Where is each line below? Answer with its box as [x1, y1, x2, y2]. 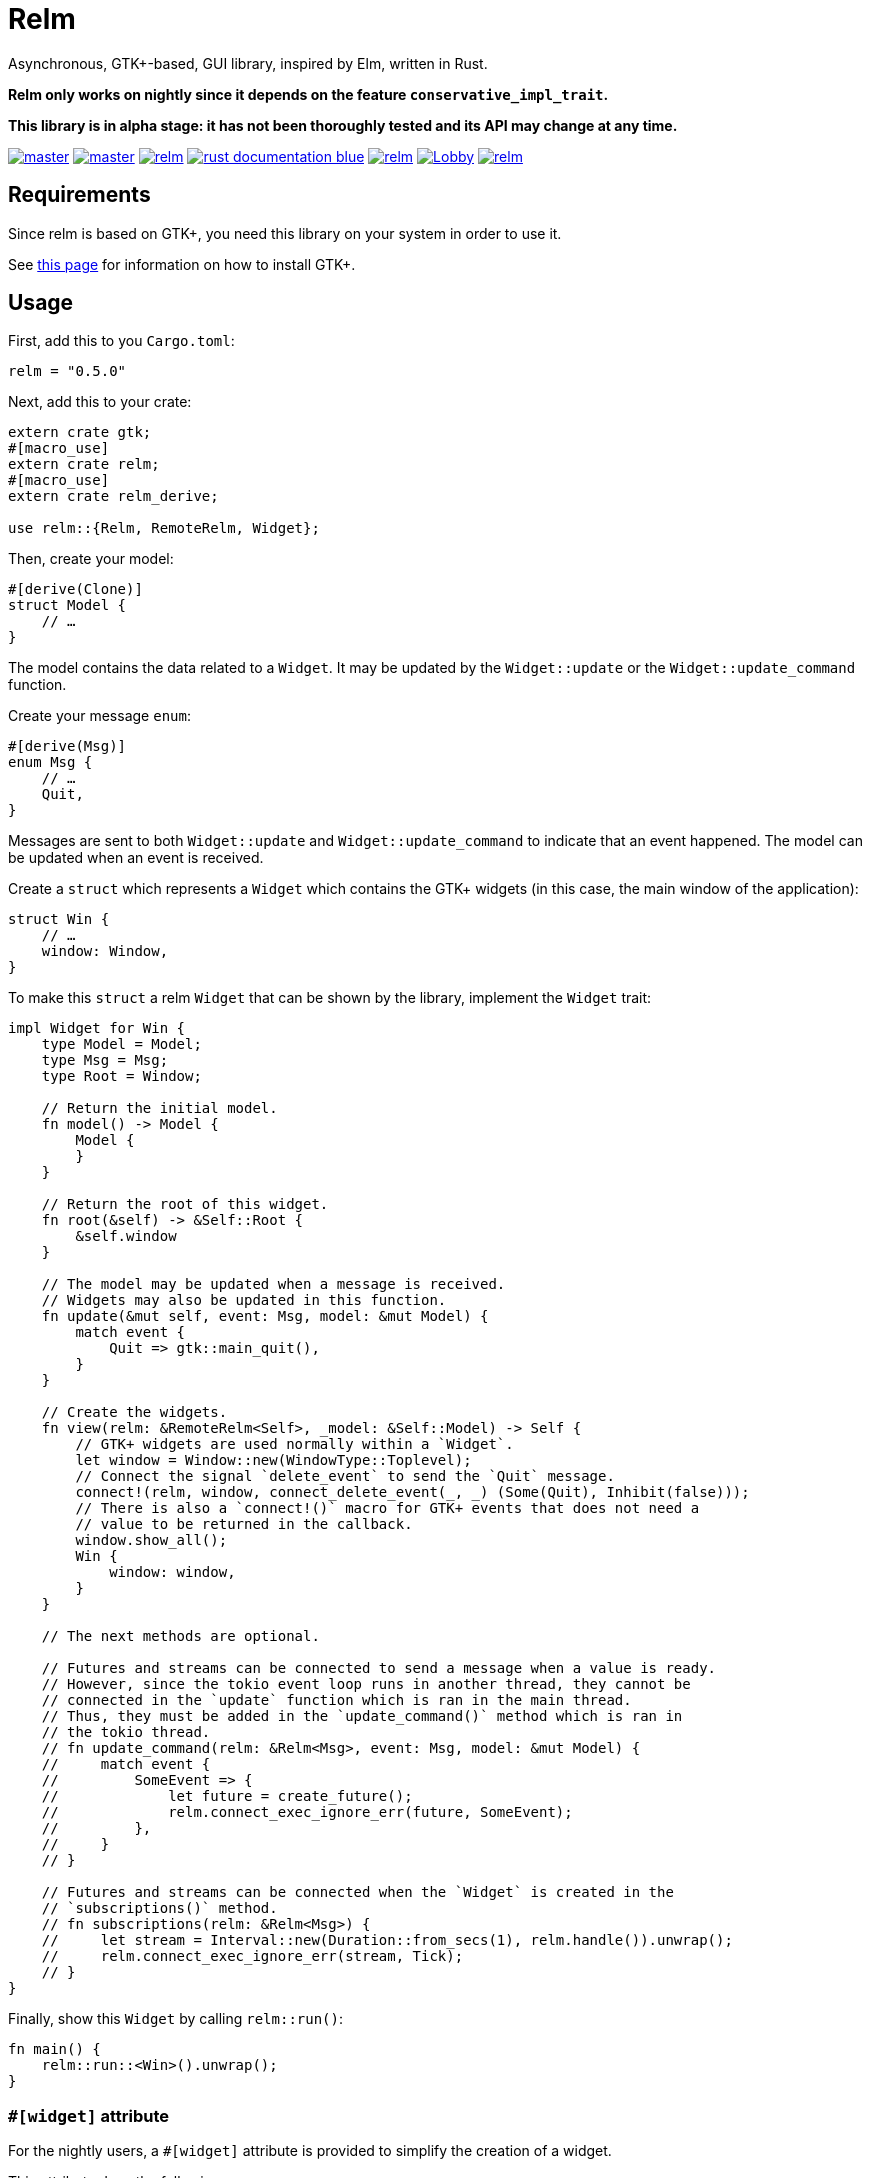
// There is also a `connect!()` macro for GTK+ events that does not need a [75, 1500, 700, 1517]
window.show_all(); [75, 1532, 228, 1549]
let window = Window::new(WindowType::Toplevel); [75, 1452, 472, 1469]
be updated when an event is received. [8, 849, 264, 867]
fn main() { [8, 2041, 101, 2058]
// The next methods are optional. [41, 1628, 320, 1645]
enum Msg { [8, 754, 93, 771]
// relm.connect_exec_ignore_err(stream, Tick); [41, 1948, 464, 1965]
